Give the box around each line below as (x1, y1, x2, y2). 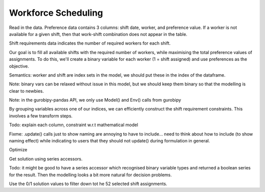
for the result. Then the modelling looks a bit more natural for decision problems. (9, 172, 172, 178)
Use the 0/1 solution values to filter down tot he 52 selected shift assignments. (9, 181, 167, 187)
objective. (9, 63, 29, 69)
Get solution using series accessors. (9, 156, 83, 162)
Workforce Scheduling (9, 7, 103, 18)
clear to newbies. (9, 88, 44, 94)
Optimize (9, 147, 27, 153)
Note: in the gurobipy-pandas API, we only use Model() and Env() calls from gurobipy (9, 97, 182, 103)
